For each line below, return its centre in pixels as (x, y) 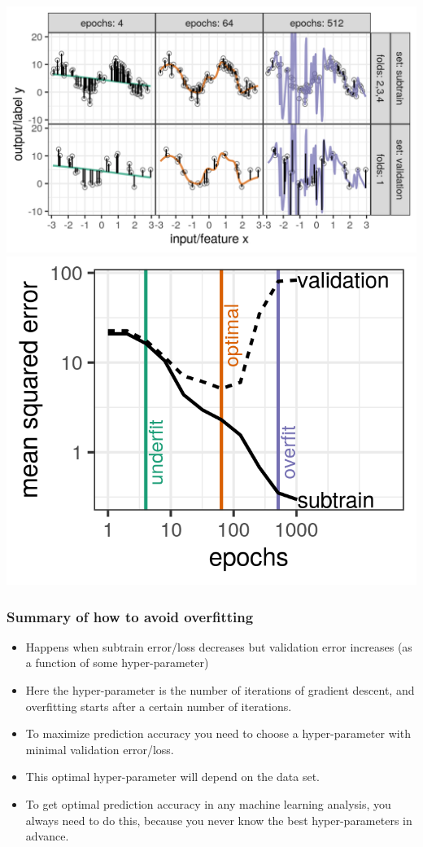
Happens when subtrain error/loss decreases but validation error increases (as (219, 646)
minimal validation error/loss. (100, 749)
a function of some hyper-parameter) (117, 663)
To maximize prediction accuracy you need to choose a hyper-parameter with (218, 733)
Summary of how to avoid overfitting (130, 616)
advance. (47, 836)
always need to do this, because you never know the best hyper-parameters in (219, 820)
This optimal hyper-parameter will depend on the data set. (172, 777)
